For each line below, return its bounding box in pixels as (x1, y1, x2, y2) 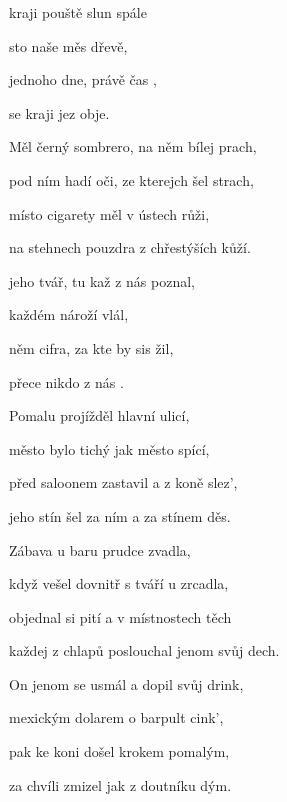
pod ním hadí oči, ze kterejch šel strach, (9, 169, 254, 190)
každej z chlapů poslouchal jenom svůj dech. (9, 640, 280, 661)
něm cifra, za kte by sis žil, (9, 337, 174, 358)
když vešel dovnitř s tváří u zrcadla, (9, 573, 229, 594)
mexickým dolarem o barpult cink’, (9, 707, 224, 728)
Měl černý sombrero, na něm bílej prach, (9, 136, 257, 157)
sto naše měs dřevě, (9, 35, 128, 56)
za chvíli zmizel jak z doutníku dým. (9, 774, 232, 795)
